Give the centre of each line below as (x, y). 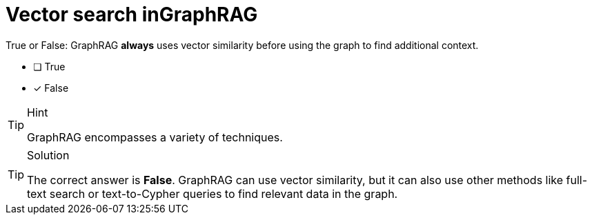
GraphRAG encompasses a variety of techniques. (155, 137)
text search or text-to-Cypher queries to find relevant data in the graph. (213, 193)
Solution (48, 155)
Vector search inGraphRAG (132, 14)
